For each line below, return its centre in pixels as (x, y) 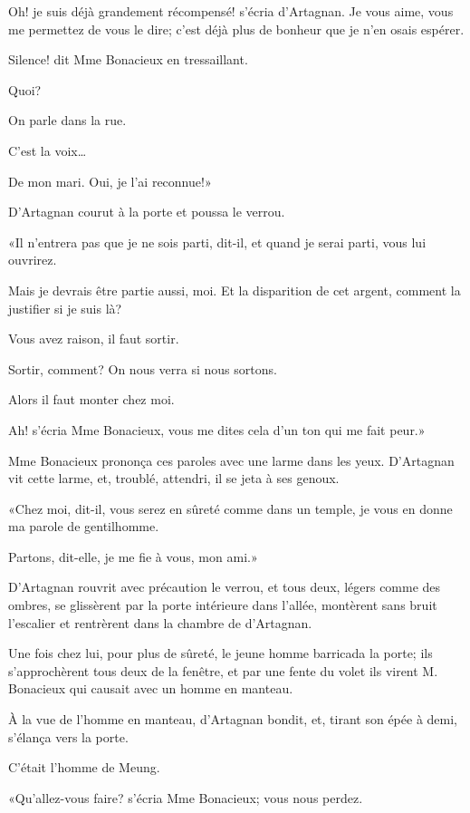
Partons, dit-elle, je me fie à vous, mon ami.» (133, 556)
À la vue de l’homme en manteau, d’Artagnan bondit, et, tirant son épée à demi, (233, 719)
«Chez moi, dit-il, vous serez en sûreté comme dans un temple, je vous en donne (230, 508)
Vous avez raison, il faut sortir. (94, 339)
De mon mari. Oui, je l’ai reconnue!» (110, 181)
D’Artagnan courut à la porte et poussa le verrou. (147, 212)
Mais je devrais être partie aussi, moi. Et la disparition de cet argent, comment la (235, 290)
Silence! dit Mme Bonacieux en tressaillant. (128, 59)
